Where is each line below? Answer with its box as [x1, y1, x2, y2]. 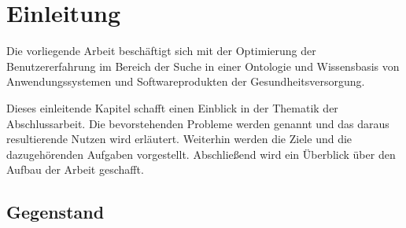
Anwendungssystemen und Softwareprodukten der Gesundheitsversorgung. [6, 73, 365, 90]
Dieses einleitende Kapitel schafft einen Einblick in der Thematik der [6, 99, 338, 116]
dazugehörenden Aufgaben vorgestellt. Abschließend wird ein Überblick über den [6, 145, 396, 162]
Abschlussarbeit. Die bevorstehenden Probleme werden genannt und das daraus [6, 115, 389, 131]
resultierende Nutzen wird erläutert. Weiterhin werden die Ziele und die [6, 131, 352, 147]
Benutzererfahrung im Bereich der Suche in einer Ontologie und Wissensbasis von [6, 57, 400, 74]
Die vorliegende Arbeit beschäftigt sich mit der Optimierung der [6, 42, 316, 59]
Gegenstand [6, 200, 105, 224]
